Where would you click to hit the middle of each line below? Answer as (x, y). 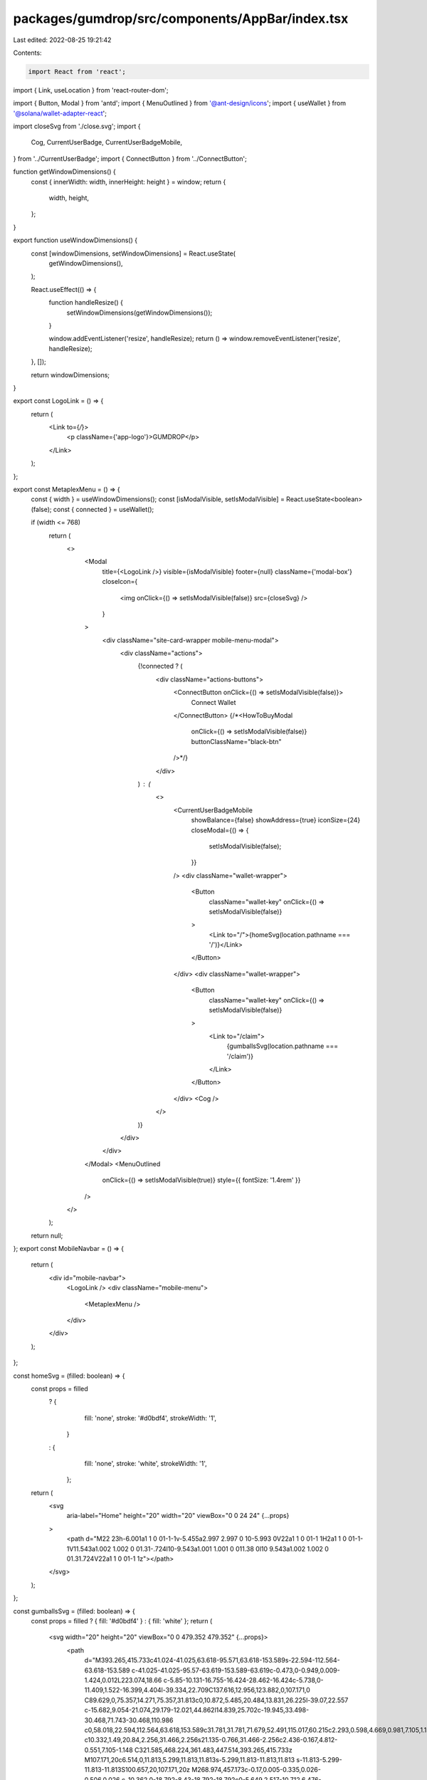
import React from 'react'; (77, 72)
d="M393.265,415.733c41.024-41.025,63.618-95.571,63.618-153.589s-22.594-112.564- (212, 1660)
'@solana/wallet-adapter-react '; (60, 113)
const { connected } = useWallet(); (104, 509)
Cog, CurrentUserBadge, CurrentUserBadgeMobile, (107, 142)
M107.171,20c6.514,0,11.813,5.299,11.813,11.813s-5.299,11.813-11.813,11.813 (190, 1760)
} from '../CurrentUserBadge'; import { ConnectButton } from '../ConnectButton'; (130, 158)
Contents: (27, 53)
